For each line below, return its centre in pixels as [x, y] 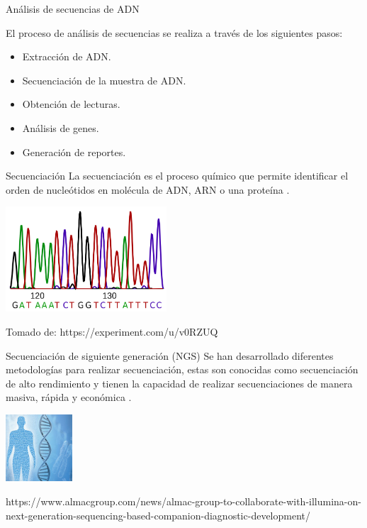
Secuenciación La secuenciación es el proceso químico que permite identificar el [177, 176]
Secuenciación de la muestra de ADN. [104, 80]
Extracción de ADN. [67, 56]
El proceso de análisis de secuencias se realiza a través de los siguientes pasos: [174, 32]
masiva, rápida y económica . [69, 397]
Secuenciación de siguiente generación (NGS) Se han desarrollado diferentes [170, 355]
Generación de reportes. [74, 152]
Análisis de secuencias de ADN [73, 9]
